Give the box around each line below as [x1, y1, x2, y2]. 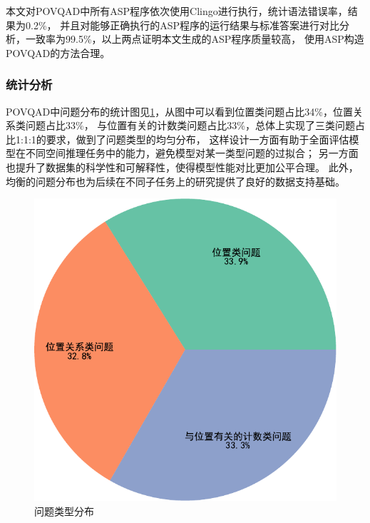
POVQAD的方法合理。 [6, 45, 111, 60]
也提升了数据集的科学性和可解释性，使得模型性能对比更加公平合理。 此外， [6, 159, 359, 174]
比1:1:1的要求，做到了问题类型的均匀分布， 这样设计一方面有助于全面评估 [6, 131, 349, 146]
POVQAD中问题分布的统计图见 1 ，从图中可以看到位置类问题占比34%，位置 [6, 103, 353, 118]
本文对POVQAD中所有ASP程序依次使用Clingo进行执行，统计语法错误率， [6, 4, 348, 18]
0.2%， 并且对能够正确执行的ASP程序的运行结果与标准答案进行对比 [25, 17, 340, 32]
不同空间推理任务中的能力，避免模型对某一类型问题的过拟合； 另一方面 [25, 146, 359, 161]
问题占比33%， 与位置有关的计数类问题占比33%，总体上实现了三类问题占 [25, 118, 365, 133]
